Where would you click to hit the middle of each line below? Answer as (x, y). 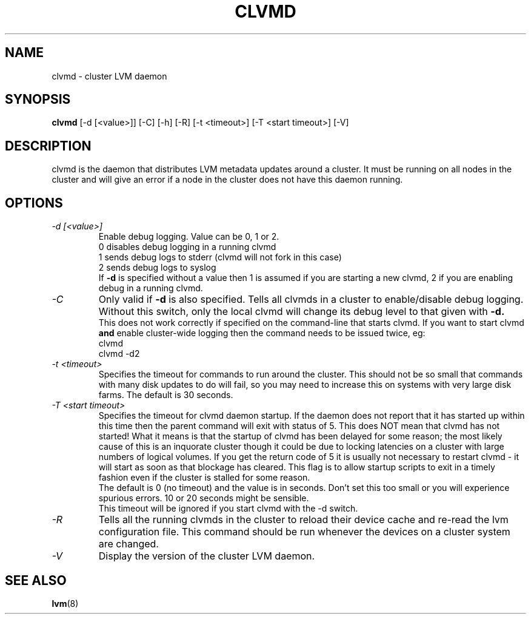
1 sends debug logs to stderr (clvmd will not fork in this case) (220, 257)
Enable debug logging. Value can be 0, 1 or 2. (189, 237)
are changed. (129, 544)
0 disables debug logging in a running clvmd (187, 247)
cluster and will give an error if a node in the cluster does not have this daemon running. (227, 180)
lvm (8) (65, 603)
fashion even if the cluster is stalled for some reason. (204, 478)
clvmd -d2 (119, 354)
